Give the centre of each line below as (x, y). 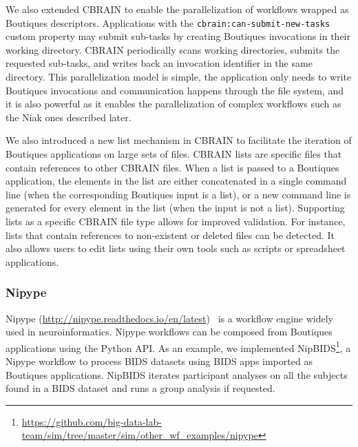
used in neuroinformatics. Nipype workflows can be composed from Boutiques (169, 332)
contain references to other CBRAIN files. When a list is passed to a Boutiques (172, 167)
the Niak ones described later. (69, 117)
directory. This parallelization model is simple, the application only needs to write (179, 77)
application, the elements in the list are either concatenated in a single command (176, 181)
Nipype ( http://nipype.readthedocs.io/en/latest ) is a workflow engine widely (169, 318)
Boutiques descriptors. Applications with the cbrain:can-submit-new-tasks (168, 22)
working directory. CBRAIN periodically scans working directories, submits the (173, 49)
